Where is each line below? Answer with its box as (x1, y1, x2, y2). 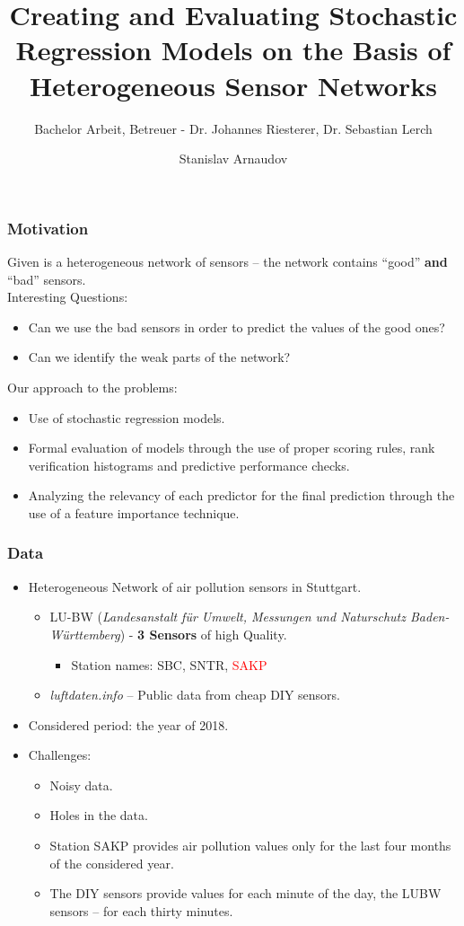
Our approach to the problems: (7, 377, 178, 396)
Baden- (409, 607, 450, 626)
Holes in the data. (49, 806, 148, 825)
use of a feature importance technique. (28, 503, 240, 522)
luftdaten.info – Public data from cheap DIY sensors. (49, 685, 341, 704)
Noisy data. (49, 775, 113, 794)
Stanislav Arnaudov (179, 149, 288, 168)
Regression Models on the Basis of (15, 31, 451, 68)
